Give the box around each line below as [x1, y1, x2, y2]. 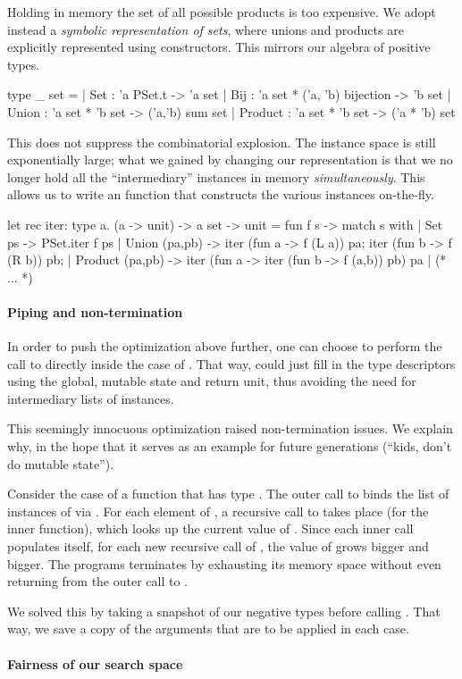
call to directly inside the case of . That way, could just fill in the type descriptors [7, 354, 456, 373]
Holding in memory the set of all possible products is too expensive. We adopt [7, 3, 436, 21]
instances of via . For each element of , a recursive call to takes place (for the [7, 501, 429, 520]
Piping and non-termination [7, 302, 183, 321]
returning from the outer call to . [7, 572, 189, 591]
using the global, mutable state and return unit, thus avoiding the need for [7, 372, 416, 390]
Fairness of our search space [7, 654, 183, 673]
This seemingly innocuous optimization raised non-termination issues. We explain [7, 419, 453, 438]
